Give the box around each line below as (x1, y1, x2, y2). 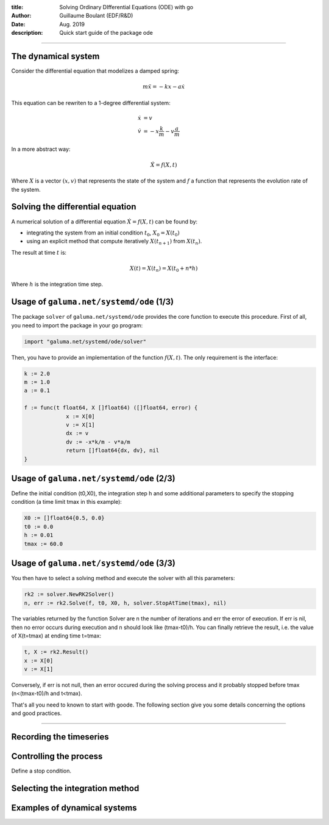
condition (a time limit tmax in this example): (11, 498, 122, 506)
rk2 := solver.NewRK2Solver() (24, 591, 115, 598)
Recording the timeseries (11, 732, 109, 742)
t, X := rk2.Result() (24, 649, 89, 656)
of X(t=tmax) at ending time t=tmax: (11, 632, 102, 639)
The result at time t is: (11, 249, 67, 256)
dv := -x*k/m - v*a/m (66, 438, 130, 445)
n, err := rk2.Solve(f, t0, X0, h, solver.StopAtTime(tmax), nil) (24, 599, 227, 606)
